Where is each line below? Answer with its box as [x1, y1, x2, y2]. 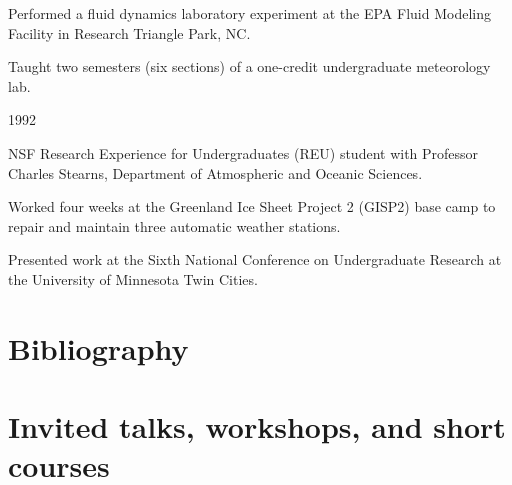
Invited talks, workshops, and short [8, 406, 506, 447]
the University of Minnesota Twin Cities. [8, 268, 258, 289]
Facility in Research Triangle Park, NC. [8, 22, 251, 43]
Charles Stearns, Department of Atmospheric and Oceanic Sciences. [8, 162, 423, 183]
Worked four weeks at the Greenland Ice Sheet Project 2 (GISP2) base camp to [8, 196, 496, 217]
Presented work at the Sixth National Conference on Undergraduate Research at [8, 249, 502, 270]
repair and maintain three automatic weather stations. [8, 215, 341, 236]
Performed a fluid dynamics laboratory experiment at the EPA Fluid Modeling [8, 3, 491, 23]
